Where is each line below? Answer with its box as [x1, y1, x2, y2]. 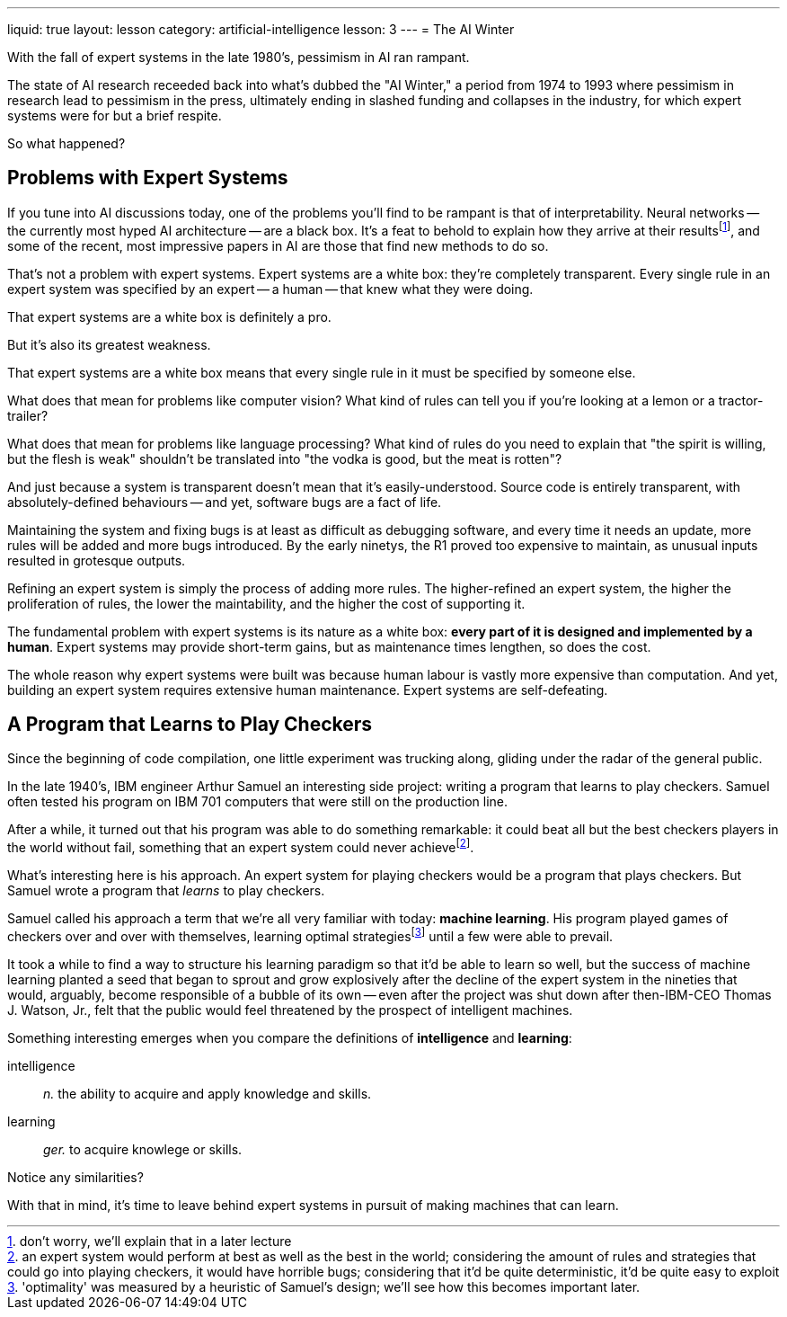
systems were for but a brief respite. [7, 108, 222, 123]
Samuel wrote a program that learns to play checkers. [7, 883, 325, 898]
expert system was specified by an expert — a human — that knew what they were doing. [7, 280, 534, 297]
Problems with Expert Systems [7, 166, 288, 190]
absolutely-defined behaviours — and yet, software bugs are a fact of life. [7, 494, 442, 510]
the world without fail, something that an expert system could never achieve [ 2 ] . [7, 837, 474, 855]
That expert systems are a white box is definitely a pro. [7, 308, 332, 325]
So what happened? [7, 136, 126, 151]
